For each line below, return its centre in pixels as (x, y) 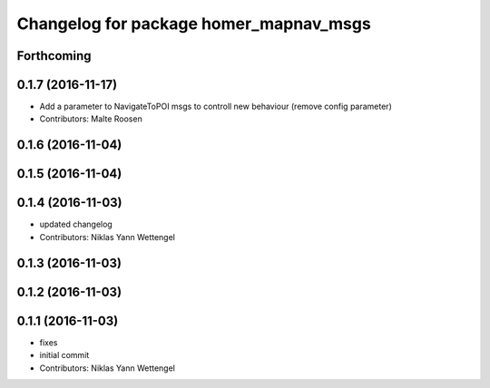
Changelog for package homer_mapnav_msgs (194, 24)
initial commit (64, 355)
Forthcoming (54, 56)
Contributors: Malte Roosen (91, 119)
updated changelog (76, 224)
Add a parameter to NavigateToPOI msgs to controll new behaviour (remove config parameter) (216, 107)
